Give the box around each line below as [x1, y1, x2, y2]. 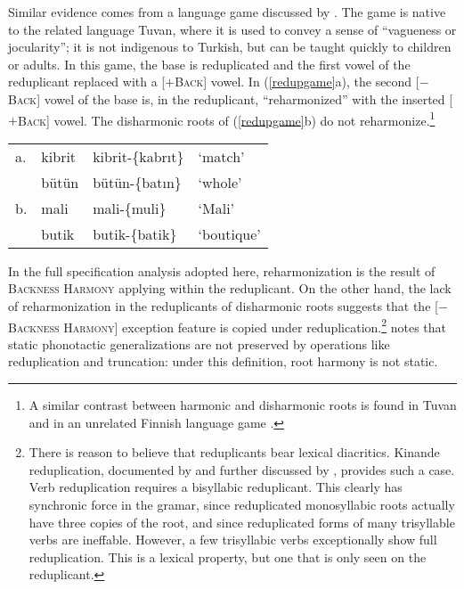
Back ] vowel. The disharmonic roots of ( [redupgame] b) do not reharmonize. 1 [17, 108, 436, 129]
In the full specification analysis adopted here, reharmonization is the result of [8, 261, 436, 280]
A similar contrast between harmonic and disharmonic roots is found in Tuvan [28, 396, 457, 414]
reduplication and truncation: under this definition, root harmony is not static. [8, 352, 438, 371]
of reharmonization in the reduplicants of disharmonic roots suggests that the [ [8, 297, 438, 315]
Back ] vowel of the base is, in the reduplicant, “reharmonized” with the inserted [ [8, 89, 453, 108]
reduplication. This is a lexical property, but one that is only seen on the [28, 547, 427, 566]
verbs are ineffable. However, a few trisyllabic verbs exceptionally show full [28, 530, 437, 549]
